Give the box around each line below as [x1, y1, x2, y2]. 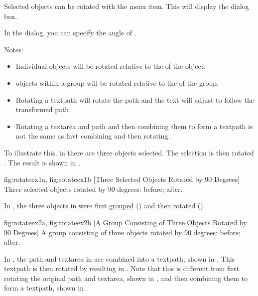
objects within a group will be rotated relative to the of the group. [15, 77, 219, 88]
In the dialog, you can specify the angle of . [4, 27, 136, 38]
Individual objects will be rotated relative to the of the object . [15, 61, 206, 71]
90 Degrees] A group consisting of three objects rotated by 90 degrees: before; [4, 227, 241, 237]
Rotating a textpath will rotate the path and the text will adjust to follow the [15, 94, 255, 105]
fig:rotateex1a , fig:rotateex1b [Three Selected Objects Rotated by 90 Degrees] [4, 174, 240, 184]
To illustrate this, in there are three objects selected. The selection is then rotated [4, 147, 254, 157]
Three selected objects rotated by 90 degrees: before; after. [4, 183, 183, 194]
